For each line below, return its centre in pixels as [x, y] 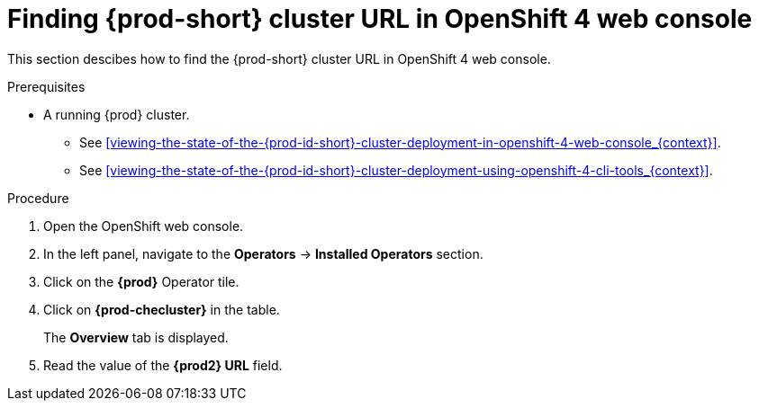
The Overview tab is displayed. [136, 337]
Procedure [38, 198]
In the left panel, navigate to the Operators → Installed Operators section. [263, 253]
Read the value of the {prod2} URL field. [163, 365]
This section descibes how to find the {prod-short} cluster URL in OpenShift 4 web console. [279, 58]
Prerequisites [46, 86]
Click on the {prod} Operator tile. [141, 281]
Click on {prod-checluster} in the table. [162, 309]
